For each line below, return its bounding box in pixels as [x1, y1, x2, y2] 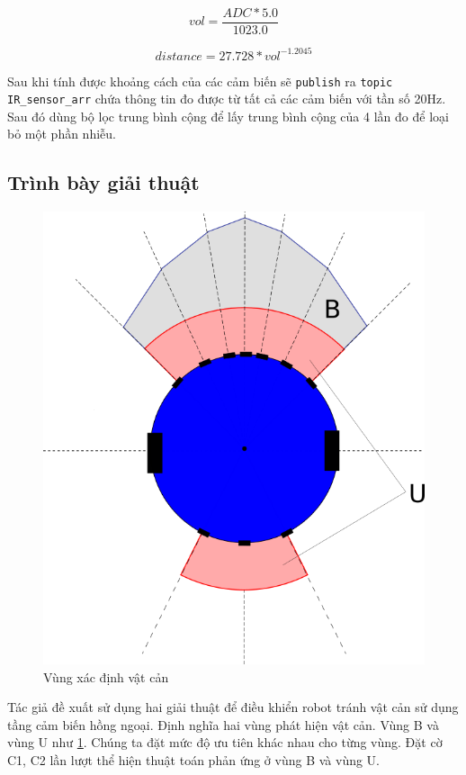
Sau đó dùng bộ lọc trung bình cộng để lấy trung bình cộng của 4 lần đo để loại [7, 106, 449, 125]
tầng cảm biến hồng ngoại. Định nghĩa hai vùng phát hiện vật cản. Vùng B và [7, 715, 439, 734]
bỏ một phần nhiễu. [7, 124, 116, 143]
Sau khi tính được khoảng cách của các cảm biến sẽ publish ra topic [7, 71, 393, 90]
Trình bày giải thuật [7, 168, 200, 196]
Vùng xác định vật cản [43, 667, 169, 686]
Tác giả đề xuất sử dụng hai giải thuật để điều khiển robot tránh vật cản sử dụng [7, 698, 459, 716]
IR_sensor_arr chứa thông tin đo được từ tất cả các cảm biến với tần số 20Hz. [7, 89, 446, 108]
